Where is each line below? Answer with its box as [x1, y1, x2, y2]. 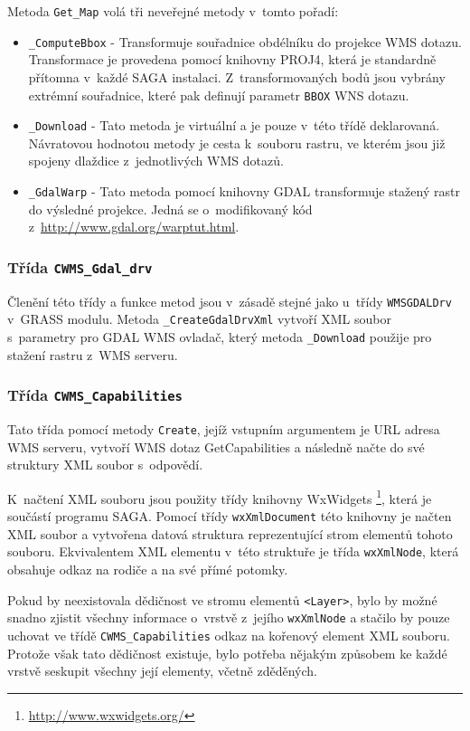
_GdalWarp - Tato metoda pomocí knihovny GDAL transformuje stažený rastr [28, 182, 460, 200]
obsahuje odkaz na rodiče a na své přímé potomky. [7, 559, 288, 578]
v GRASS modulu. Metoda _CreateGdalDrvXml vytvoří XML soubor [7, 309, 391, 328]
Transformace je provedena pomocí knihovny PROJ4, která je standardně [28, 50, 437, 69]
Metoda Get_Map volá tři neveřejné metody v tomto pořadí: [7, 2, 339, 20]
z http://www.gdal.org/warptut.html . [28, 217, 240, 236]
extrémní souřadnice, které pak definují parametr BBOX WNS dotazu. [28, 85, 409, 104]
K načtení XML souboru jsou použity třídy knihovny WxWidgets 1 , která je [7, 486, 432, 508]
